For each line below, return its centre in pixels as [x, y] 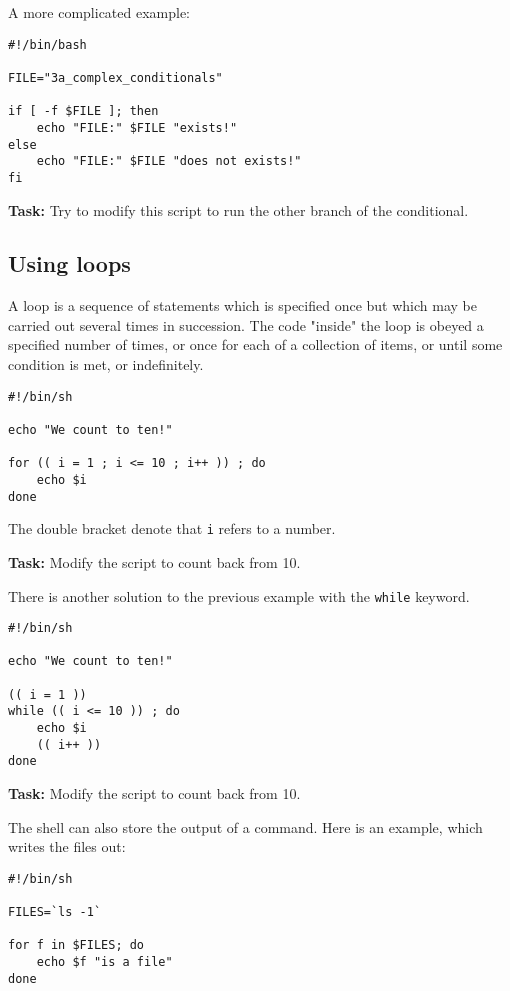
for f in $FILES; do [76, 945]
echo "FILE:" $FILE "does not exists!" [169, 161]
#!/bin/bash [47, 44]
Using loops [69, 263]
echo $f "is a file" [104, 962]
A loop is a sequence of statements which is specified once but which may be [242, 305]
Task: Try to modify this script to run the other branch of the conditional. [238, 209]
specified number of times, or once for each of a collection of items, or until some [255, 344]
